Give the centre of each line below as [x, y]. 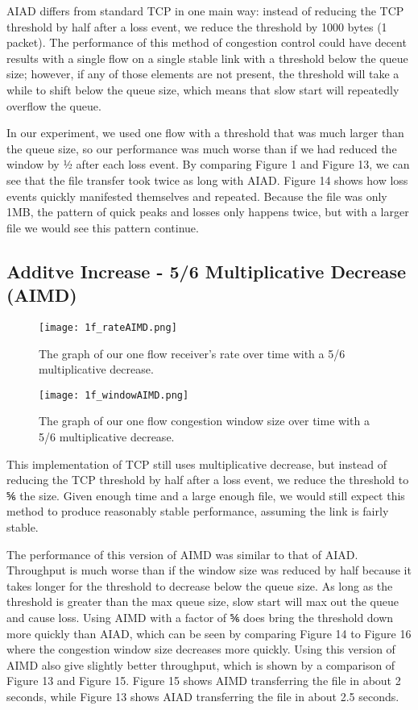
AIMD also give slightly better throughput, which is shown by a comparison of [201, 664]
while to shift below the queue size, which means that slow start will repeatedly [203, 89]
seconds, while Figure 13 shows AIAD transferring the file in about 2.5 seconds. [203, 696]
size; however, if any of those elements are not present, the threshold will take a [203, 74]
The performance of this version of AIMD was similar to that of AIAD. [182, 554]
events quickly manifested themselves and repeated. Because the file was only [197, 196]
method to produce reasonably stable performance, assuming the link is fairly [198, 511]
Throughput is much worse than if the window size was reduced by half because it [209, 570]
